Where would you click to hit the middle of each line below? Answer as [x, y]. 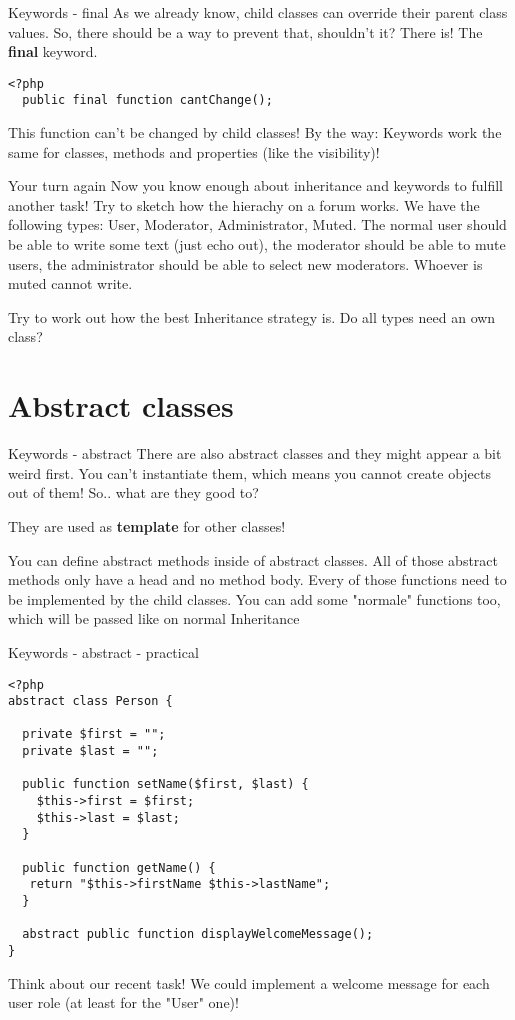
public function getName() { [119, 867]
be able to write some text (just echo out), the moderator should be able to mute [257, 244]
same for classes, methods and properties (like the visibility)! [194, 151]
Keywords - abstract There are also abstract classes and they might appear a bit [255, 453]
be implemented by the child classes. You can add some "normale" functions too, [254, 598]
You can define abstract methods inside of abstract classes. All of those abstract [253, 559]
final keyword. [53, 51]
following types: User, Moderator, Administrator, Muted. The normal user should [257, 224]
